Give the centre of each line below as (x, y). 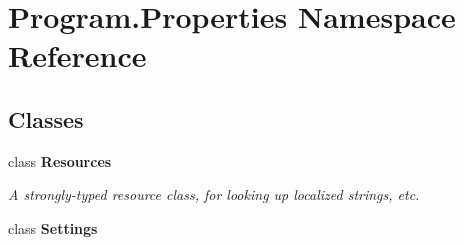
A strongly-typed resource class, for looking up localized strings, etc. (214, 194)
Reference (77, 55)
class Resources (60, 160)
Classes (46, 118)
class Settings (53, 227)
